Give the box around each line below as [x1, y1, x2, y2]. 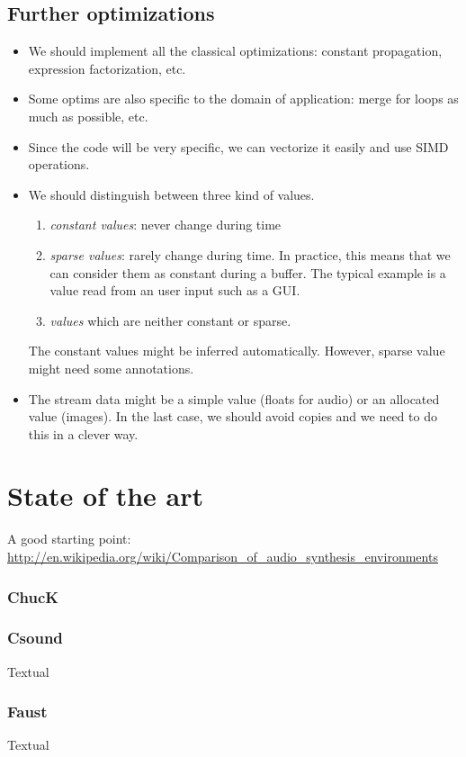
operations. [28, 155, 90, 174]
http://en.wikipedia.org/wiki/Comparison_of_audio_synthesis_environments [7, 547, 438, 566]
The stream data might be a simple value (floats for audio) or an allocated [28, 389, 440, 408]
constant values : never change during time [49, 215, 282, 234]
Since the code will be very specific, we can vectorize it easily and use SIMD [28, 137, 449, 156]
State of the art [7, 477, 204, 514]
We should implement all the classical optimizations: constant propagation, [28, 41, 443, 60]
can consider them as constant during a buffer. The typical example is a [49, 263, 446, 282]
